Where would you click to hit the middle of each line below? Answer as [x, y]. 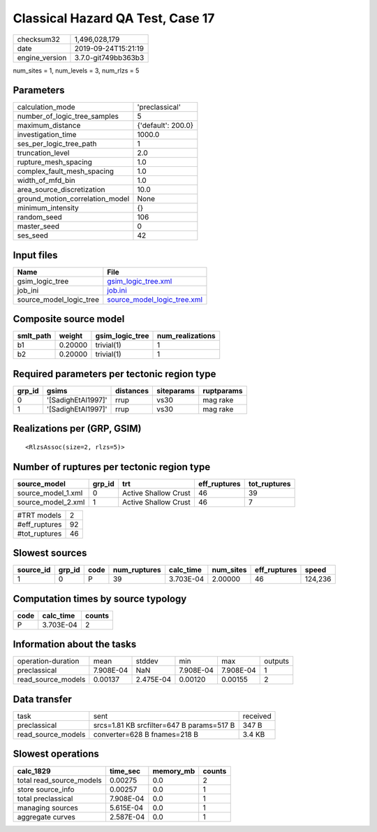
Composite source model [69, 319]
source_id [34, 570]
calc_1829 [34, 771]
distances [132, 391]
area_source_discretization [61, 190]
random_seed [39, 217]
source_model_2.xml [51, 502]
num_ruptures [137, 570]
